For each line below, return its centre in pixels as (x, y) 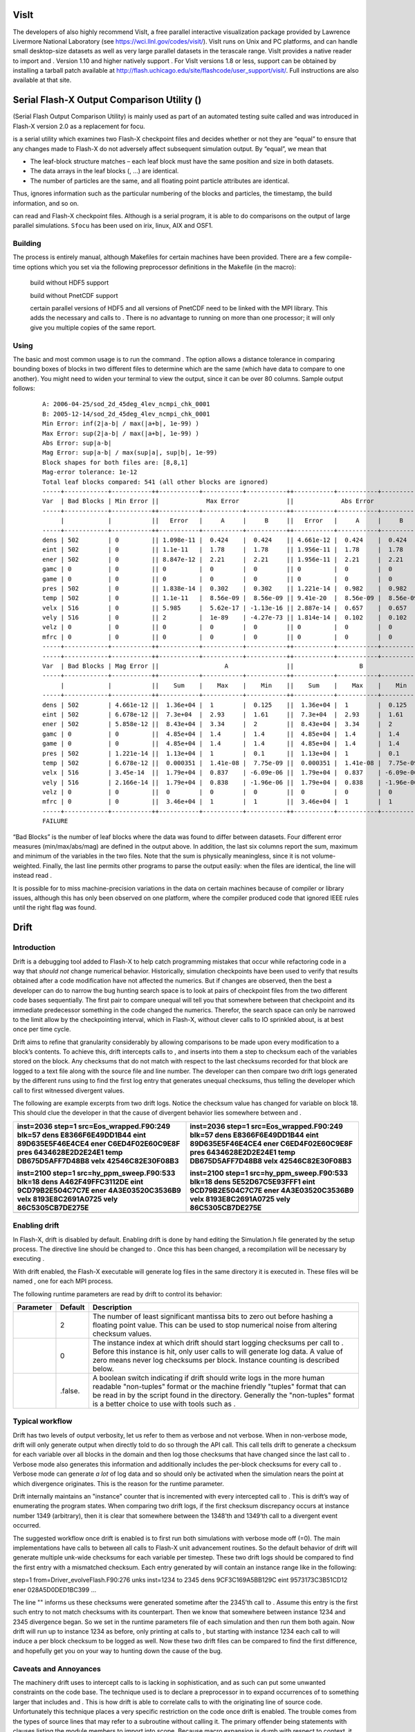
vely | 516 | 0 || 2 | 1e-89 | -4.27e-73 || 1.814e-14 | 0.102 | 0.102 (225, 618)
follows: (24, 389)
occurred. (27, 1526)
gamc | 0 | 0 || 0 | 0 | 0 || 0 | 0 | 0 (218, 569)
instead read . (32, 876)
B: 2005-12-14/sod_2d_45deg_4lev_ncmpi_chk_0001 (126, 414)
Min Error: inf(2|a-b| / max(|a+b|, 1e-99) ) (121, 424)
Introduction (34, 948)
